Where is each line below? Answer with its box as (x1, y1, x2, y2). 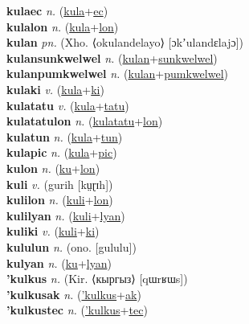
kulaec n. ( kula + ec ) (6, 2, 108, 18)
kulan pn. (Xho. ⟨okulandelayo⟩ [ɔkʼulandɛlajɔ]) (6, 34, 243, 51)
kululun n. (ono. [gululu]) (6, 238, 137, 255)
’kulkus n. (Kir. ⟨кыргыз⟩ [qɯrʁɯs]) (6, 270, 188, 287)
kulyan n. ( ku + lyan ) (6, 254, 112, 271)
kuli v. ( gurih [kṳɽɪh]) (6, 175, 113, 192)
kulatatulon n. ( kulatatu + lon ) (6, 113, 163, 129)
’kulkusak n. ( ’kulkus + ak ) (6, 285, 141, 302)
